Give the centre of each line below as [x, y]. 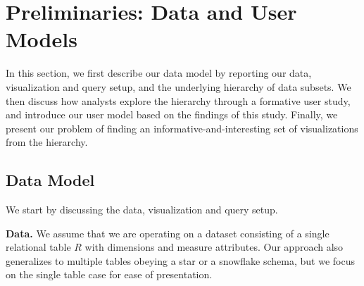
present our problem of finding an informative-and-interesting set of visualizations [182, 128]
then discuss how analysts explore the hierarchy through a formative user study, [178, 100]
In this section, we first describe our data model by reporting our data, [159, 73]
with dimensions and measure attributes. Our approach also [214, 247]
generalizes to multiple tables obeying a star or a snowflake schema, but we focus [180, 260]
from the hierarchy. [47, 142]
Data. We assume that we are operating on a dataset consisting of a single [168, 233]
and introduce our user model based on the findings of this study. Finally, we [172, 114]
